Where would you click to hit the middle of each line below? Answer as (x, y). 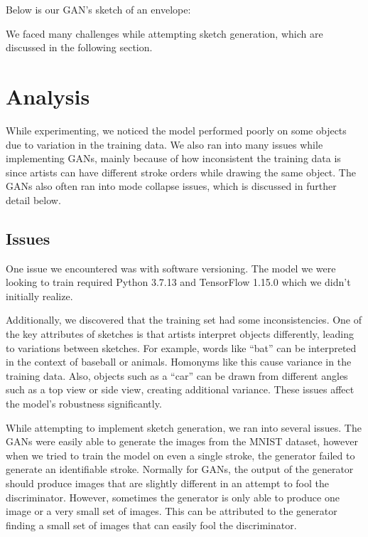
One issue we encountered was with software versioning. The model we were (171, 268)
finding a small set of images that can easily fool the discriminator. (151, 525)
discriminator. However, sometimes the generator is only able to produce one (173, 497)
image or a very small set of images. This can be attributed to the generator (172, 511)
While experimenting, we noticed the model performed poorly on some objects (176, 130)
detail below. (33, 200)
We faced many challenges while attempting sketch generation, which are (164, 33)
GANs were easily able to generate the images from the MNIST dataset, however (182, 441)
